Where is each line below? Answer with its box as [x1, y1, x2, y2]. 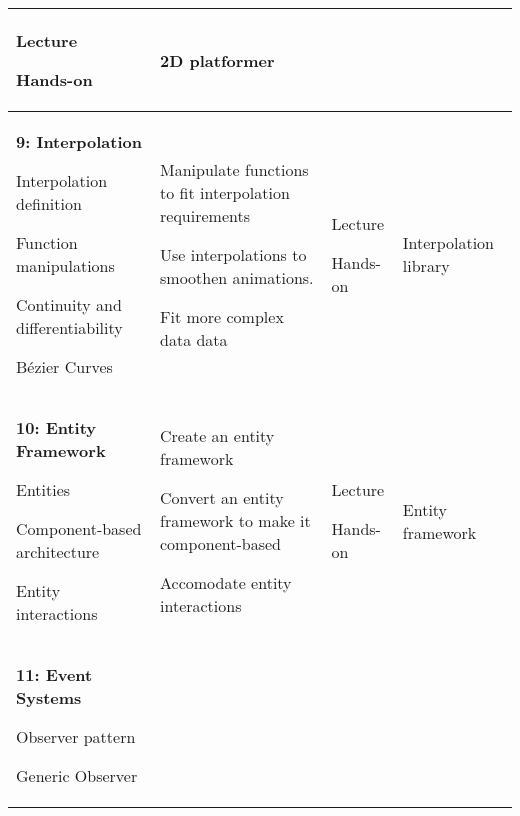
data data [160, 327, 228, 351]
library [402, 254, 450, 277]
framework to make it [160, 509, 311, 532]
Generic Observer [16, 764, 138, 787]
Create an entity [160, 424, 275, 447]
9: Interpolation [16, 130, 142, 153]
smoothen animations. [160, 265, 314, 289]
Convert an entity [160, 486, 284, 509]
